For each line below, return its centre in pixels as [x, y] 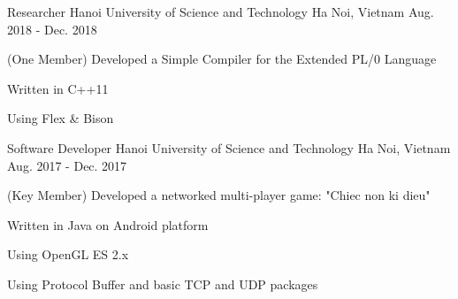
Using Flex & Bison [61, 118]
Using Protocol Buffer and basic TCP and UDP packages [163, 284]
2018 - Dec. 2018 [52, 29]
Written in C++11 [58, 88]
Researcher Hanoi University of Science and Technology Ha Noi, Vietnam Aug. [221, 11]
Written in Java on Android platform [108, 224]
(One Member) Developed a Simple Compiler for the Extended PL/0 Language [222, 59]
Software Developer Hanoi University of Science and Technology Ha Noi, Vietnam [229, 147]
